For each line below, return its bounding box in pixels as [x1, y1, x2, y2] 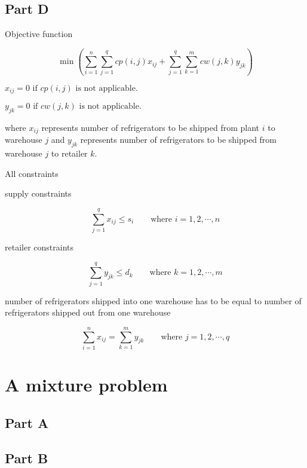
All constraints [5, 167, 59, 179]
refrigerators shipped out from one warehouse [5, 306, 171, 319]
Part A [5, 413, 49, 432]
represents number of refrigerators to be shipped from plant [41, 121, 260, 133]
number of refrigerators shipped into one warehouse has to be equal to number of [5, 294, 302, 307]
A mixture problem [5, 372, 168, 397]
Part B [5, 448, 48, 467]
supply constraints [5, 187, 72, 200]
